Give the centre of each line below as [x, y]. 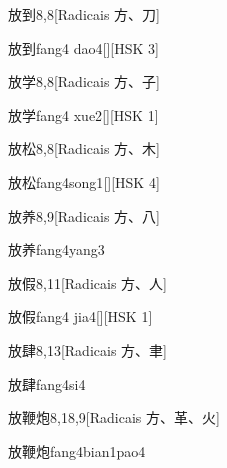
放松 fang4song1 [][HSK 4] [84, 181]
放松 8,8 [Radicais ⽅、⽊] [84, 148]
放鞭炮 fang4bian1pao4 [77, 450]
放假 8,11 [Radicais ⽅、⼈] [87, 282]
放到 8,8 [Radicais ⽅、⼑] [84, 14]
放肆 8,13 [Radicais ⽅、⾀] [87, 349]
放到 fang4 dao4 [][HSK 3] [83, 47]
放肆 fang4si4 [47, 383]
